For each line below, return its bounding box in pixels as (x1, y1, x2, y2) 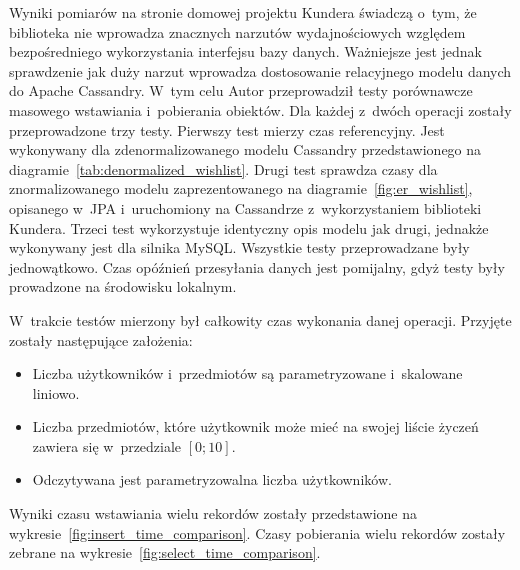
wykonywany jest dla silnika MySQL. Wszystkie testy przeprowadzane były (9, 237, 470, 258)
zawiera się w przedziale (32, 435, 182, 456)
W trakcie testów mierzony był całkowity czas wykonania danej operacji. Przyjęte (9, 309, 512, 330)
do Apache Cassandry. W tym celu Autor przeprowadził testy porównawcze (9, 80, 473, 101)
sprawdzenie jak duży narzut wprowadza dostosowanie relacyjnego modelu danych (9, 60, 512, 81)
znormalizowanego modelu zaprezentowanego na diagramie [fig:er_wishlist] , (9, 178, 473, 199)
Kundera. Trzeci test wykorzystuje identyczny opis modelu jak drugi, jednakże (9, 217, 489, 238)
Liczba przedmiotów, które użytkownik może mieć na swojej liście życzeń (32, 416, 479, 437)
